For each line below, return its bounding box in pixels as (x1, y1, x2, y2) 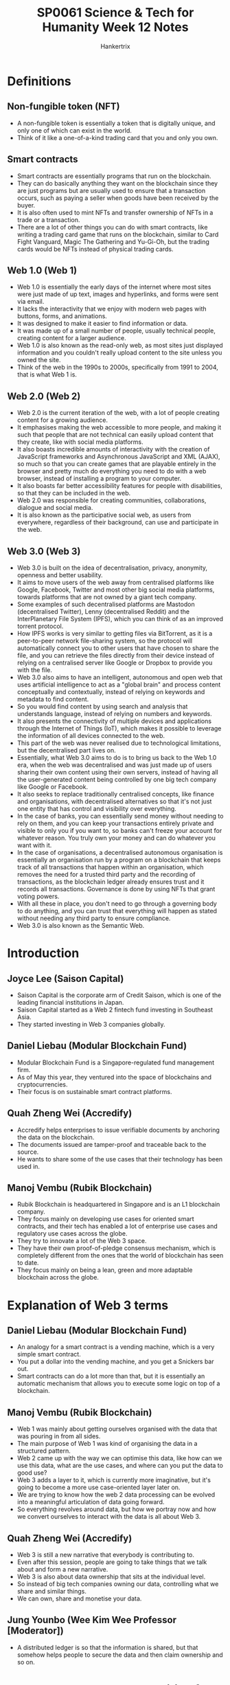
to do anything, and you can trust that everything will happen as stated (16, 907, 218, 915)
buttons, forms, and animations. (16, 312, 108, 320)
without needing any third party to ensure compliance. (16, 914, 171, 922)
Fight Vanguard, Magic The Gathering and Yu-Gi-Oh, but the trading (16, 237, 209, 245)
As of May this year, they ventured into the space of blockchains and (16, 1073, 211, 1081)
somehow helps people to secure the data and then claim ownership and (16, 1651, 223, 1659)
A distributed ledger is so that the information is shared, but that (16, 1643, 198, 1651)
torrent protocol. (16, 622, 64, 630)
